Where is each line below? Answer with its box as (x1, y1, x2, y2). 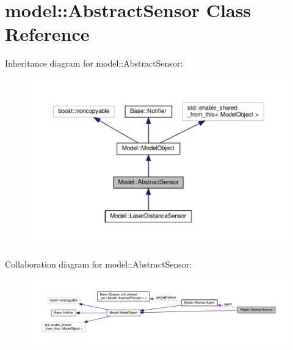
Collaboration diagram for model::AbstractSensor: (5, 257, 192, 270)
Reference (5, 21, 90, 46)
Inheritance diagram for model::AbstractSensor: (5, 57, 183, 70)
